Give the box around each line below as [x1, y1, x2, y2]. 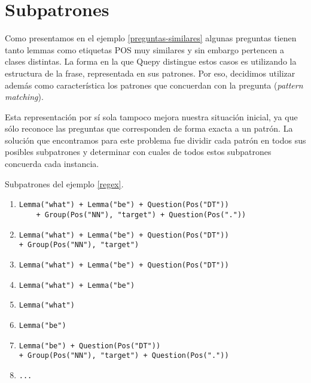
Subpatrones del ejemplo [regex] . [5, 177, 124, 190]
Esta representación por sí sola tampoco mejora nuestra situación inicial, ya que [5, 110, 298, 123]
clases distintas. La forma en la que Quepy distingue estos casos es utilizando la [5, 55, 297, 68]
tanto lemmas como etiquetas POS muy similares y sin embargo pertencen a [5, 43, 284, 56]
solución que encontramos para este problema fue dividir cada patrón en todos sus [5, 133, 306, 146]
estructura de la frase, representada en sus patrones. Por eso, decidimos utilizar [5, 66, 295, 79]
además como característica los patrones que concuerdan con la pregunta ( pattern [5, 78, 303, 91]
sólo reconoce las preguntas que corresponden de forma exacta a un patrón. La [5, 122, 293, 135]
